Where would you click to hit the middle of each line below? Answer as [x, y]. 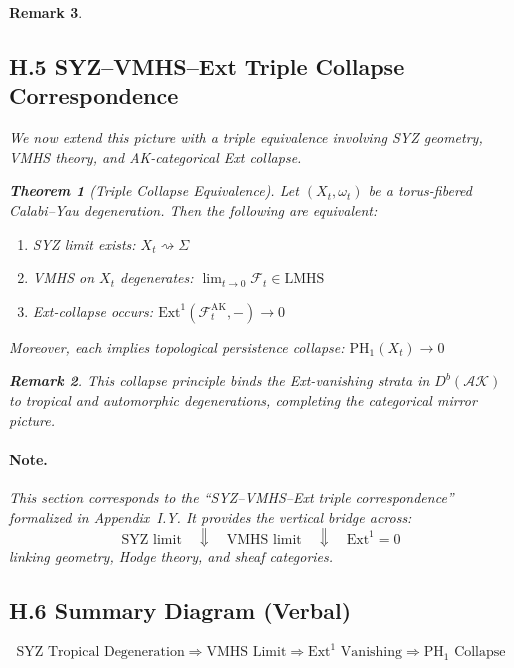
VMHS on [63, 277]
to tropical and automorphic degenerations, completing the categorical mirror [243, 399]
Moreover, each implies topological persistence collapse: [177, 346]
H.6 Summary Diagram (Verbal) [180, 610]
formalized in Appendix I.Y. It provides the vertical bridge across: [210, 516]
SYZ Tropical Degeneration [100, 652]
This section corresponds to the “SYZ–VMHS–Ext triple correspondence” [231, 496]
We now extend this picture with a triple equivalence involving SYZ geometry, [246, 137]
